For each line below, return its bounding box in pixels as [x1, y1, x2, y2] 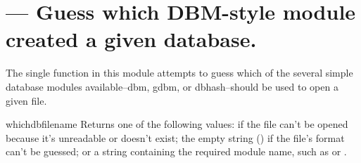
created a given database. [6, 25, 257, 53]
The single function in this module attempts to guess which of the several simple [6, 65, 353, 80]
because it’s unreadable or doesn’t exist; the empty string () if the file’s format [6, 130, 345, 145]
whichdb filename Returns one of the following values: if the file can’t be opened [6, 117, 348, 131]
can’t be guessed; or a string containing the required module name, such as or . [6, 144, 347, 159]
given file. [6, 93, 47, 107]
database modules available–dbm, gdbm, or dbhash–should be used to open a [6, 79, 338, 93]
